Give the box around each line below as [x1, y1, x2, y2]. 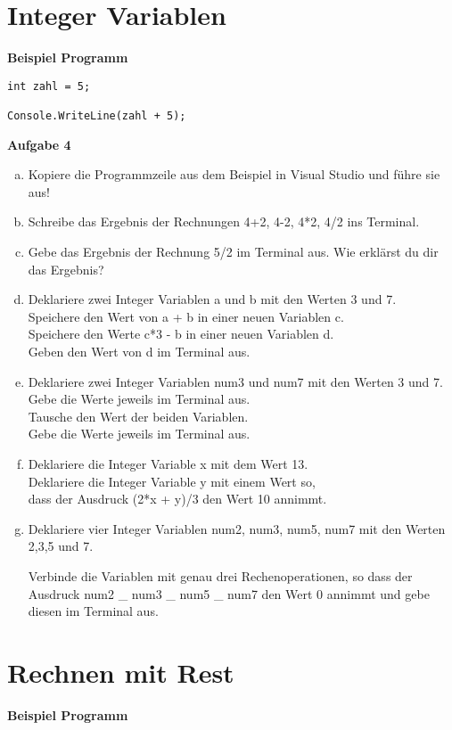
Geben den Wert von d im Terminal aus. [28, 342, 251, 361]
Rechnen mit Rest [7, 653, 234, 690]
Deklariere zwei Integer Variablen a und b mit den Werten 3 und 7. [28, 290, 397, 308]
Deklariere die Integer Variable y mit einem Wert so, [28, 472, 316, 490]
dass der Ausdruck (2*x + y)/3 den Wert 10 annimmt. [28, 489, 327, 508]
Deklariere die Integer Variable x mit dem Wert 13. [28, 455, 308, 472]
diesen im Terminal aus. [28, 602, 159, 620]
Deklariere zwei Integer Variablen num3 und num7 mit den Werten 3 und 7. [28, 372, 443, 390]
